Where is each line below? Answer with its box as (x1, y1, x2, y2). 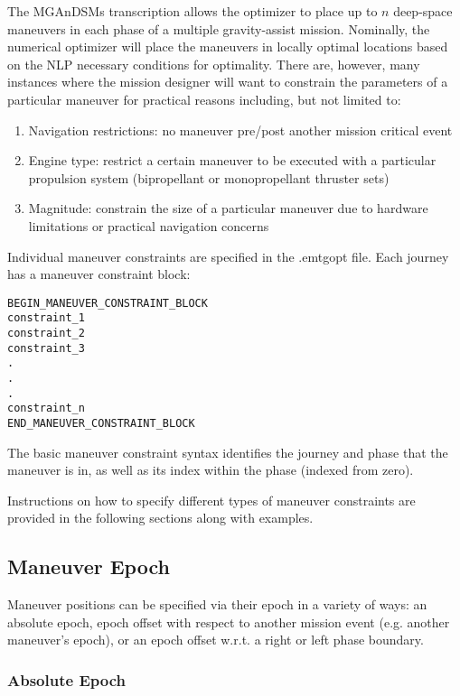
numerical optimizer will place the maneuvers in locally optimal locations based (7, 37, 448, 56)
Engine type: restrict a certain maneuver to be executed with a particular (28, 151, 437, 170)
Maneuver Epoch (7, 552, 170, 580)
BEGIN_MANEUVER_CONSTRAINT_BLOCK (7, 296, 208, 310)
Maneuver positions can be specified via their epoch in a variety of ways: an (7, 595, 427, 614)
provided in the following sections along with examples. (7, 508, 314, 527)
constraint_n (7, 402, 85, 415)
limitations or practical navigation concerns (28, 216, 269, 235)
